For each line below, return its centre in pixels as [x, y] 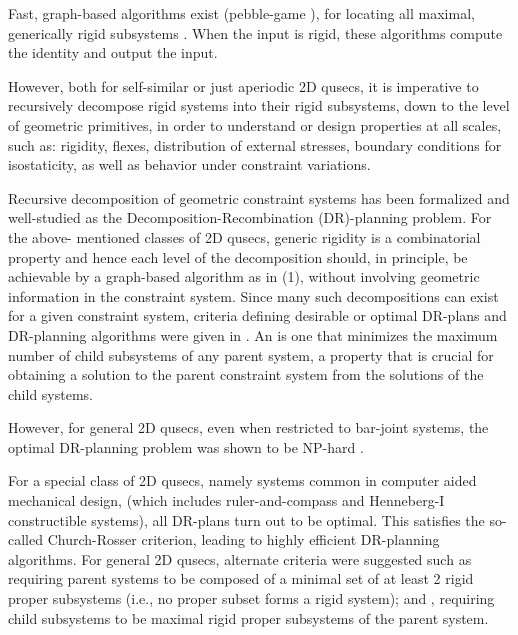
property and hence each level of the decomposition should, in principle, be [238, 256]
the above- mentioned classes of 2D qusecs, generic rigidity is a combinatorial [244, 236]
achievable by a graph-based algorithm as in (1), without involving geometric [244, 276]
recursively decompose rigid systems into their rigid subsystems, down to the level [259, 105]
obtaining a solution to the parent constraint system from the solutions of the [246, 374]
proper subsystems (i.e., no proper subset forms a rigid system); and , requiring [251, 598]
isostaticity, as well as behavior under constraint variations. [189, 164]
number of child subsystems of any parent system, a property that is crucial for [251, 354]
